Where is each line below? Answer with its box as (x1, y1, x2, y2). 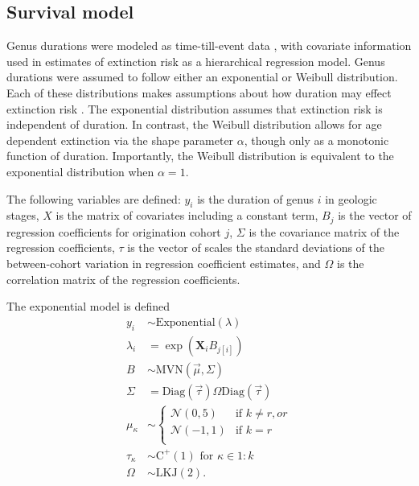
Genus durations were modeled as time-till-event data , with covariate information (6, 37, 412, 54)
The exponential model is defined (6, 298, 170, 315)
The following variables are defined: (6, 190, 181, 207)
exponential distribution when (6, 163, 154, 179)
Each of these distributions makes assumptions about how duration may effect (6, 84, 392, 101)
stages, (6, 207, 39, 224)
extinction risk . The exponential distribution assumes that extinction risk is (6, 100, 383, 117)
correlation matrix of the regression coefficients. (6, 270, 240, 287)
